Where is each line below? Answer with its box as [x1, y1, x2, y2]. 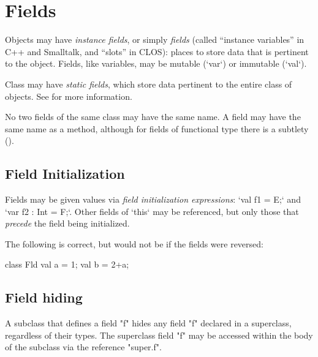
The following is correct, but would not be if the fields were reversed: [5, 237, 263, 250]
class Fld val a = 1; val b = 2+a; [5, 258, 129, 271]
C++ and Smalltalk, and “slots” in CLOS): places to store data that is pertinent [5, 45, 309, 58]
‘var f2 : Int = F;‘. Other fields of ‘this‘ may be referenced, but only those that [5, 205, 299, 217]
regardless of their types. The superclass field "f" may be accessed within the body [5, 328, 313, 341]
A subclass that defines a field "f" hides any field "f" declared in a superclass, [5, 317, 292, 329]
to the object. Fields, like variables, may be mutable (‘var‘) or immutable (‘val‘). [5, 57, 307, 70]
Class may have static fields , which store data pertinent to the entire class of [5, 77, 292, 90]
